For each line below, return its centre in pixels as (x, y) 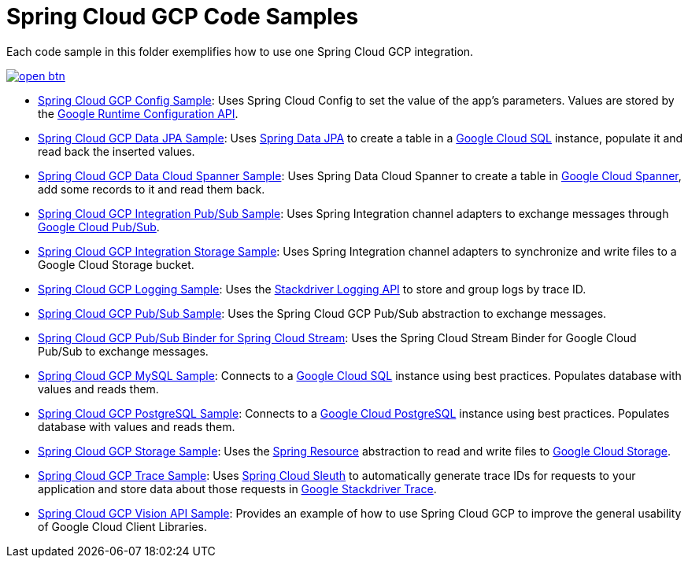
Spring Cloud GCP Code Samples (183, 17)
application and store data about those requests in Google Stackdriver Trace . (237, 488)
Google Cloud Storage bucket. (116, 264)
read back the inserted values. (117, 151)
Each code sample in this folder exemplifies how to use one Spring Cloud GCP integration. (240, 51)
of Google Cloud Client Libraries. (122, 526)
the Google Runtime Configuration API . (138, 113)
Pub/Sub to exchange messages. (123, 351)
